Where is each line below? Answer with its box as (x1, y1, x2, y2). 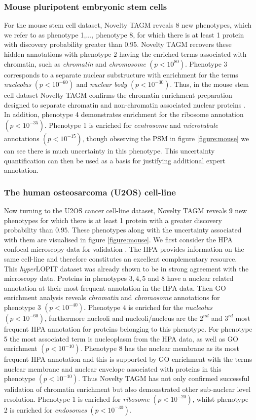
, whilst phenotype (192, 393, 249, 404)
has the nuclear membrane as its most (124, 343, 239, 353)
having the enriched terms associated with (119, 49, 247, 59)
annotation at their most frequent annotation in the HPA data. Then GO (4, 282, 226, 293)
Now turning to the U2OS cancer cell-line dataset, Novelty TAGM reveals (4, 205, 227, 215)
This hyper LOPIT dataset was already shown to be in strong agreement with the (4, 263, 249, 273)
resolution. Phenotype (4, 393, 70, 404)
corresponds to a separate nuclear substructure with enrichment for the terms (4, 69, 238, 79)
